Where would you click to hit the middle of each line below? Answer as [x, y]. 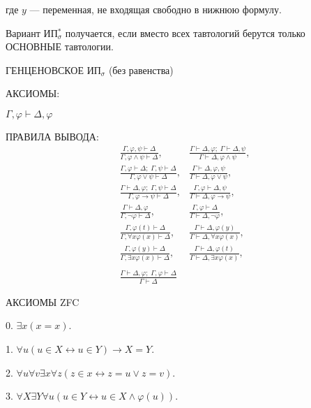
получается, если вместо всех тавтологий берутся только [185, 32]
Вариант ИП [32, 32]
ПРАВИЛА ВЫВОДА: [52, 136]
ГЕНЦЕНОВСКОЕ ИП [53, 70]
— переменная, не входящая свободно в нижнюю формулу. [155, 9]
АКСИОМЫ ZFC [43, 301]
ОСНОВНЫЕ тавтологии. [60, 46]
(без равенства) [141, 70]
